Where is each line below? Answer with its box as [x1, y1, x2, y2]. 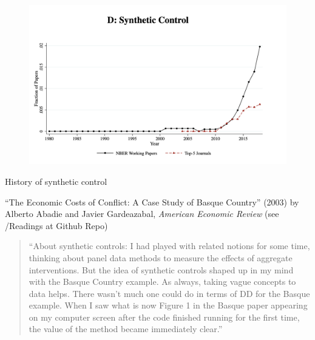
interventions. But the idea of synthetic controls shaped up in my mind [29, 263, 294, 276]
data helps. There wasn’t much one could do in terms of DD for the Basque [29, 287, 310, 299]
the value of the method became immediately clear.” [29, 322, 223, 335]
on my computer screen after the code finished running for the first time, [29, 310, 300, 323]
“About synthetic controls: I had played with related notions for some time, [29, 239, 310, 252]
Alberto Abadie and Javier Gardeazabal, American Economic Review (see [5, 207, 279, 220]
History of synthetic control [5, 175, 107, 187]
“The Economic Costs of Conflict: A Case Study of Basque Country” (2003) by [5, 195, 299, 208]
